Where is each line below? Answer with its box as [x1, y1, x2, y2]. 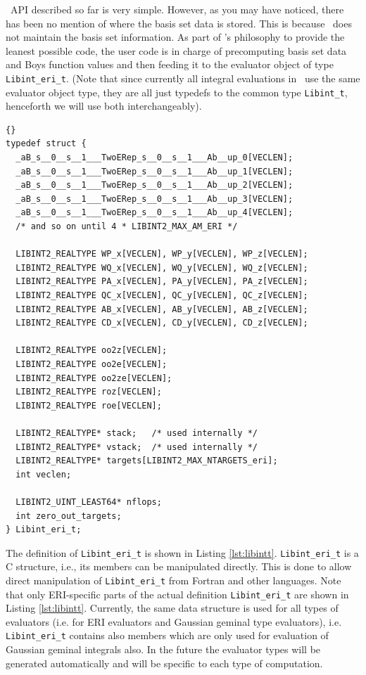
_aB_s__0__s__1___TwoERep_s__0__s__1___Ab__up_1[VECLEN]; [15, 166, 294, 176]
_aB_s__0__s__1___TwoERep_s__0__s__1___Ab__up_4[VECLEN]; [15, 207, 294, 218]
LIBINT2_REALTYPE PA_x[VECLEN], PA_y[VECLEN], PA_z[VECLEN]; [15, 276, 308, 287]
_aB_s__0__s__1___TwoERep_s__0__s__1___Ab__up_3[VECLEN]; [15, 193, 294, 204]
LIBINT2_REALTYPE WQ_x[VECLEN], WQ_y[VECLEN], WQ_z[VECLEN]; [15, 262, 308, 273]
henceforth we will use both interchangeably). [6, 98, 202, 113]
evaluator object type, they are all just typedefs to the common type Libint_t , [6, 84, 348, 99]
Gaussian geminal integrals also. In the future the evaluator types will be [6, 642, 321, 657]
